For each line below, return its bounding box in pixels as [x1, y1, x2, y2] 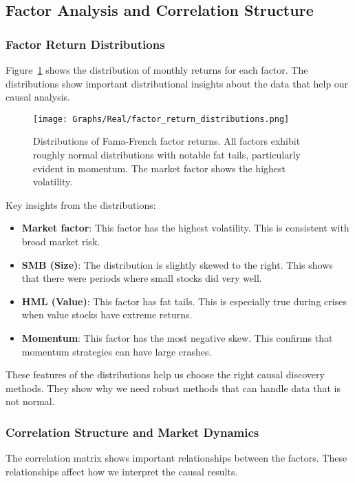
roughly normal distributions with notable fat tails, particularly [33, 147, 301, 162]
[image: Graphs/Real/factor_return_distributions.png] [33, 114, 290, 124]
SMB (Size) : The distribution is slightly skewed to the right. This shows [21, 257, 333, 271]
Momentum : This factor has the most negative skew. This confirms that [21, 330, 333, 345]
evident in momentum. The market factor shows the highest [33, 161, 286, 175]
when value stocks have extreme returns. [21, 307, 193, 322]
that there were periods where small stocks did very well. [21, 271, 262, 285]
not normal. [6, 394, 55, 409]
